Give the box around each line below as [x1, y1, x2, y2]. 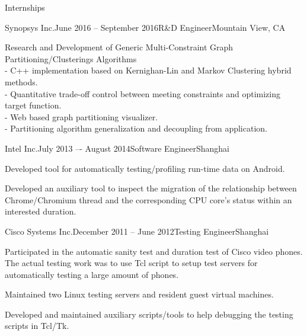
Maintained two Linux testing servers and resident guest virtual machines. [5, 288, 274, 300]
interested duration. [5, 205, 76, 217]
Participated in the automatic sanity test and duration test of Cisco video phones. [5, 245, 303, 257]
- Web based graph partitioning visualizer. [5, 110, 158, 123]
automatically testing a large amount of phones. [5, 268, 179, 280]
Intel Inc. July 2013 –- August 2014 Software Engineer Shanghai [5, 142, 229, 154]
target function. [5, 99, 62, 111]
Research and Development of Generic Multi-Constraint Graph [5, 41, 234, 53]
